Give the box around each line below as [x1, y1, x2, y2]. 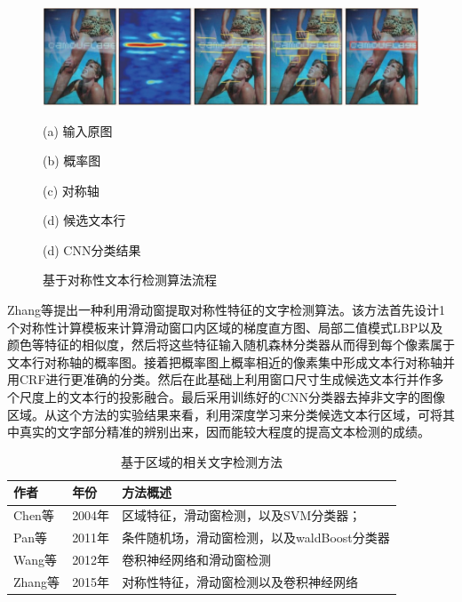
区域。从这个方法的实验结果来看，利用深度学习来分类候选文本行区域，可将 [7, 405, 442, 423]
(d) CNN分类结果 [43, 240, 141, 259]
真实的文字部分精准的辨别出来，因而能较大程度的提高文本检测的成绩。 [19, 422, 430, 441]
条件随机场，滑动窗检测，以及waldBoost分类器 [122, 528, 390, 547]
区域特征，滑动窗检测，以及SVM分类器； [122, 506, 362, 525]
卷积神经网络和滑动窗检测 [122, 550, 272, 568]
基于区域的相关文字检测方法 [120, 452, 283, 470]
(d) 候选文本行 [43, 211, 126, 229]
